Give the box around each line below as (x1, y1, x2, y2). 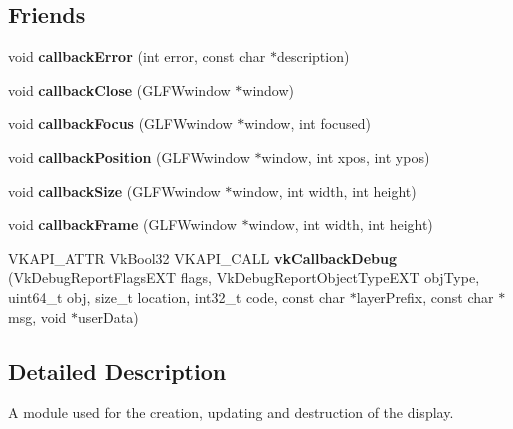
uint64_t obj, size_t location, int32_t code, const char (8, 286, 345, 307)
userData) (78, 306, 139, 327)
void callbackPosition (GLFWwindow (8, 146, 250, 167)
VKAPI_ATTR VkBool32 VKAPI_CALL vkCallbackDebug (8, 247, 398, 268)
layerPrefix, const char (356, 286, 494, 307)
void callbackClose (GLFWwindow (8, 79, 231, 100)
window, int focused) (244, 113, 372, 134)
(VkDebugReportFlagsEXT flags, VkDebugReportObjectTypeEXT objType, (8, 267, 480, 288)
